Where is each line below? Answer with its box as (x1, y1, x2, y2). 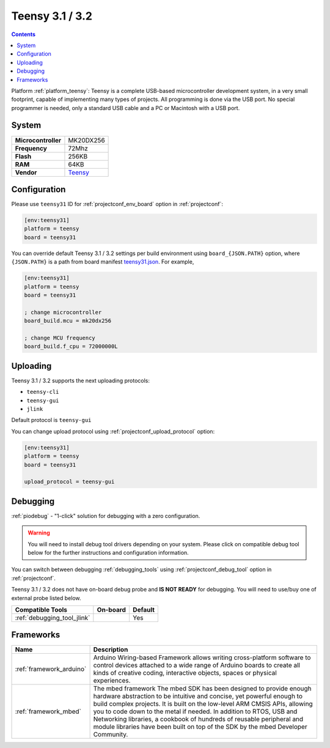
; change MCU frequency (24, 334, 96, 341)
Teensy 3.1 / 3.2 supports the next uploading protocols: (11, 377, 150, 384)
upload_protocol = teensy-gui (24, 478, 115, 486)
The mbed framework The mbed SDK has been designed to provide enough (93, 684, 312, 693)
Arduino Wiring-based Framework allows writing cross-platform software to (93, 653, 311, 662)
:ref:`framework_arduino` (15, 665, 87, 673)
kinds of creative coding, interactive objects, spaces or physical (93, 668, 277, 677)
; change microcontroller (24, 309, 102, 316)
